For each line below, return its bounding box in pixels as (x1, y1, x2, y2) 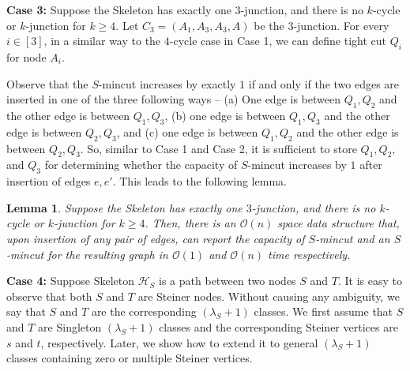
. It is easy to (337, 272, 403, 289)
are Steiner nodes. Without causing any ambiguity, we (137, 287, 400, 304)
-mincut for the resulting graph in (6, 245, 168, 262)
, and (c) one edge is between (116, 123, 258, 140)
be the (254, 17, 284, 33)
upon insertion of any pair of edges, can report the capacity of (6, 230, 305, 246)
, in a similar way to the (43, 32, 161, 49)
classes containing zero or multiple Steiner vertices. (6, 350, 253, 366)
